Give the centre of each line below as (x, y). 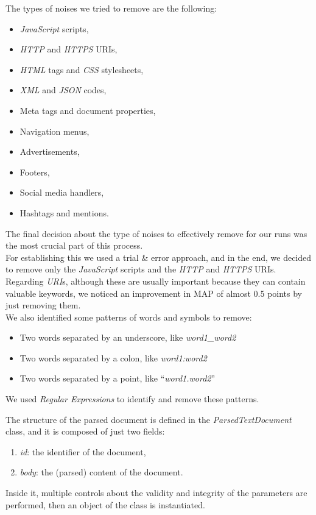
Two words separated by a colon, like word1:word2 (113, 357)
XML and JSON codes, (63, 90)
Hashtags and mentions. (64, 212)
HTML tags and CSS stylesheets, (82, 69)
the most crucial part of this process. (74, 245)
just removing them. (43, 305)
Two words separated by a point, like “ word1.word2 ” (118, 378)
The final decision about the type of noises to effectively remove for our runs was (156, 233)
